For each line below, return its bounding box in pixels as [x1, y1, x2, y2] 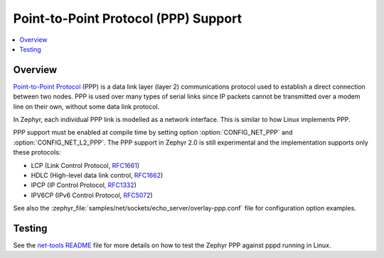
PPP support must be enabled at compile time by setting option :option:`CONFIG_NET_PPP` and [13, 128, 293, 137]
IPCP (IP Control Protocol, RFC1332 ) [31, 181, 137, 189]
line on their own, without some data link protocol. [13, 102, 160, 111]
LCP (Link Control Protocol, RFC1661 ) [31, 161, 140, 169]
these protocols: [13, 148, 61, 157]
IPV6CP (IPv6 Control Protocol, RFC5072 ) [31, 191, 153, 199]
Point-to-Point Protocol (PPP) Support [13, 11, 242, 26]
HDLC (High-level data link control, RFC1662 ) [31, 171, 164, 179]
